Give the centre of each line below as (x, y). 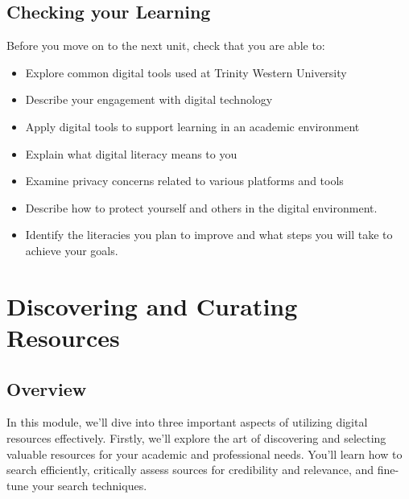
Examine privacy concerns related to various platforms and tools (184, 181)
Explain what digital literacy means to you (131, 153)
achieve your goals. (72, 250)
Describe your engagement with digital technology (149, 99)
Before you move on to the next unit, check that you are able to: (166, 45)
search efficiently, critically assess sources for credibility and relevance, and (190, 470)
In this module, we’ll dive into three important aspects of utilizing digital (187, 422)
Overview (47, 388)
